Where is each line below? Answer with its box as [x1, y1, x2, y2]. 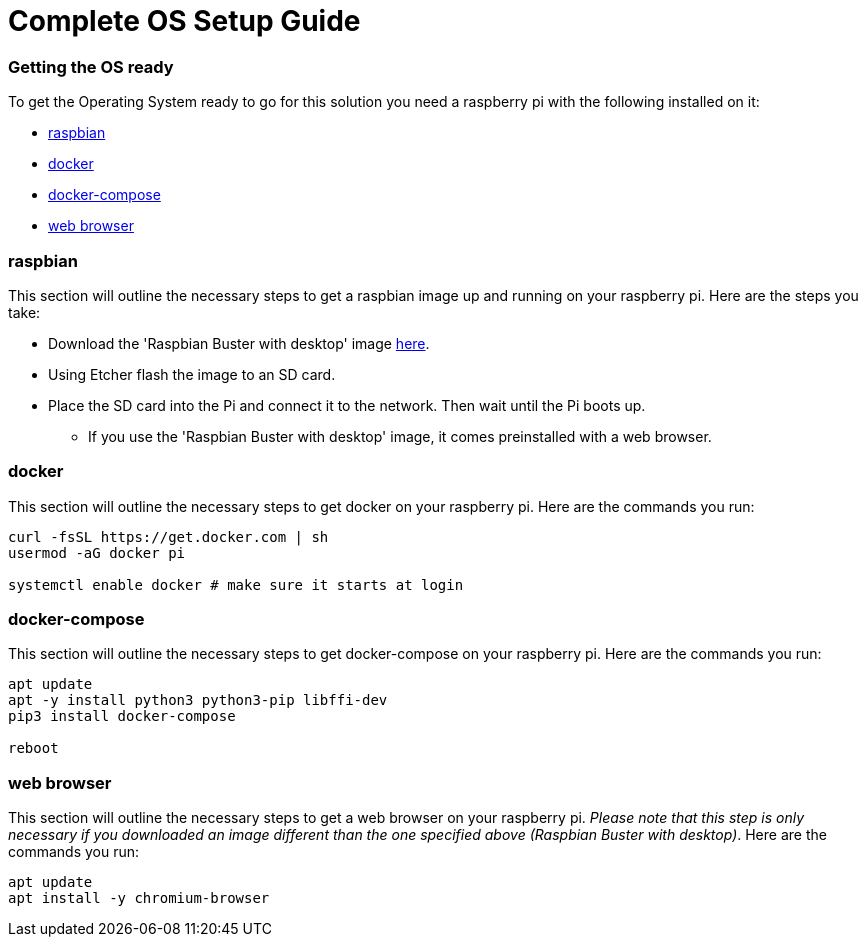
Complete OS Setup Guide [8, 4, 361, 38]
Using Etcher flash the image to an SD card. [48, 365, 336, 383]
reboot [8, 740, 59, 757]
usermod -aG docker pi [8, 544, 186, 561]
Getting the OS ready [8, 56, 174, 77]
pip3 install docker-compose [8, 708, 236, 725]
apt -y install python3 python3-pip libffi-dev [8, 692, 388, 709]
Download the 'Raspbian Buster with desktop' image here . [48, 334, 430, 352]
